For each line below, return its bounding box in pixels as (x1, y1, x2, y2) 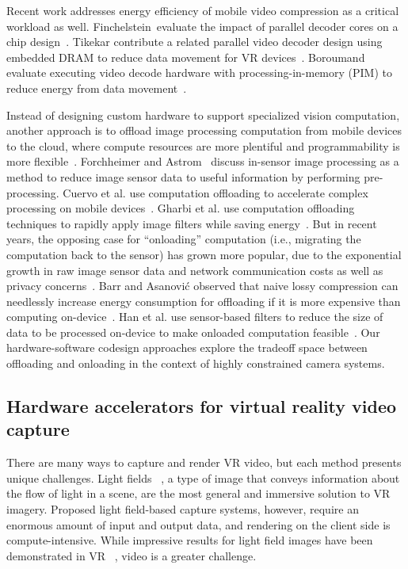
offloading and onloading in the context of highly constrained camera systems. (6, 355, 385, 372)
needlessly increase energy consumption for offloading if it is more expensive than (6, 292, 401, 309)
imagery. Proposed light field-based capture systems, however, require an (6, 501, 359, 517)
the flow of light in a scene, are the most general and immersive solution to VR (6, 485, 391, 502)
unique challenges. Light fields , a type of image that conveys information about (6, 469, 400, 486)
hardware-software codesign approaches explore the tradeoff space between (6, 339, 368, 356)
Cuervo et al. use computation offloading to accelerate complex (63, 184, 368, 200)
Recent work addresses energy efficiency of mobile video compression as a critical (6, 2, 399, 18)
